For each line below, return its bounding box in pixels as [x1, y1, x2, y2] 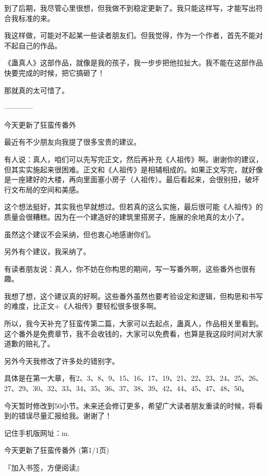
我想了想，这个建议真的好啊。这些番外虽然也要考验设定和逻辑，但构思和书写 [4, 290, 263, 301]
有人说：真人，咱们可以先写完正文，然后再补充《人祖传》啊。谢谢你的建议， [4, 153, 263, 164]
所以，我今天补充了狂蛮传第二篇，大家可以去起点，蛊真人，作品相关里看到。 [4, 318, 263, 329]
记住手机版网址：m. [4, 427, 70, 438]
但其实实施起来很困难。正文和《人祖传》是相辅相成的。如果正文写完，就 [4, 164, 249, 174]
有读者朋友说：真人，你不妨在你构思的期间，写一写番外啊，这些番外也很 [4, 263, 249, 274]
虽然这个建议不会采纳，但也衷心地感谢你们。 [4, 228, 155, 239]
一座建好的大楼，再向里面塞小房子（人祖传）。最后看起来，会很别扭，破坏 [11, 174, 259, 185]
